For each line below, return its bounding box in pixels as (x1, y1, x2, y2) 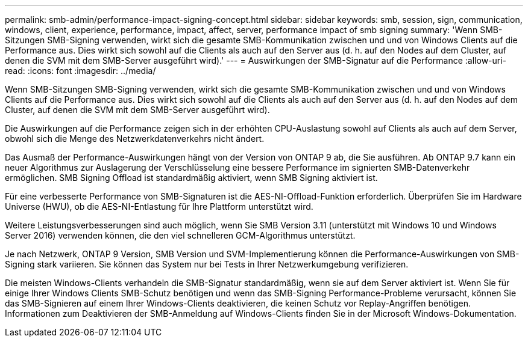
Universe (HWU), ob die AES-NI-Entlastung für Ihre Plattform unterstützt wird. (5, 201, 313, 212)
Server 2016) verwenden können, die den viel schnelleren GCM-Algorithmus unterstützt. (5, 230, 356, 240)
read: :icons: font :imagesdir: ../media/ (5, 66, 156, 76)
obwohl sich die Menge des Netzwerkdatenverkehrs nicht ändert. (5, 133, 265, 144)
